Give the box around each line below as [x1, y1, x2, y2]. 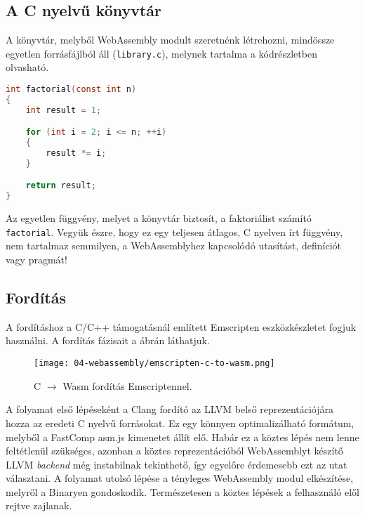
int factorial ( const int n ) [6, 84, 137, 95]
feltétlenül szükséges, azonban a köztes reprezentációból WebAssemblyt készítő [6, 443, 343, 458]
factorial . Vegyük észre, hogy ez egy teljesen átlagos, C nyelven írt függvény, [6, 224, 343, 239]
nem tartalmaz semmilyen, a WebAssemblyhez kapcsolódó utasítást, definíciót [6, 238, 342, 253]
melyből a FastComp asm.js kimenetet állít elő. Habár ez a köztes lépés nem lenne [6, 429, 359, 444]
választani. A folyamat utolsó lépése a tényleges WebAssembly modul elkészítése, [6, 471, 354, 485]
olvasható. [6, 60, 49, 74]
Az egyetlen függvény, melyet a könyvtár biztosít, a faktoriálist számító [6, 211, 312, 225]
